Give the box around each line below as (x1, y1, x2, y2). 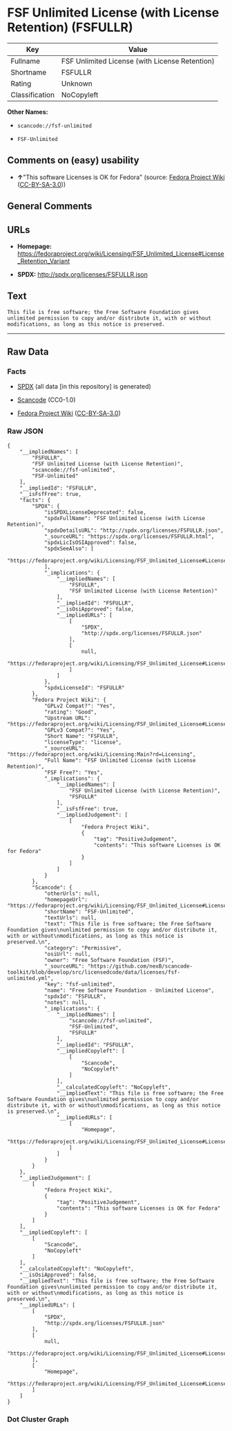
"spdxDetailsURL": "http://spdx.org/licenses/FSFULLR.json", (43, 527, 224, 534)
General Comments (7, 201, 93, 212)
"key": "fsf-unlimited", (43, 981, 116, 988)
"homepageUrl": (43, 896, 88, 903)
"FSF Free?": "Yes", (43, 769, 104, 776)
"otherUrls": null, (43, 890, 100, 897)
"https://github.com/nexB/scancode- (87, 963, 193, 970)
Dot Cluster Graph (7, 1414, 69, 1424)
